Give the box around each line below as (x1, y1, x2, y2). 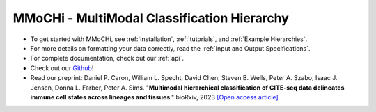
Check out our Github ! (30, 63, 94, 72)
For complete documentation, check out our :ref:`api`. (30, 54, 185, 63)
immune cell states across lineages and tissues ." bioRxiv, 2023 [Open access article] (30, 93, 279, 101)
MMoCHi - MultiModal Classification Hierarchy (13, 10, 289, 26)
